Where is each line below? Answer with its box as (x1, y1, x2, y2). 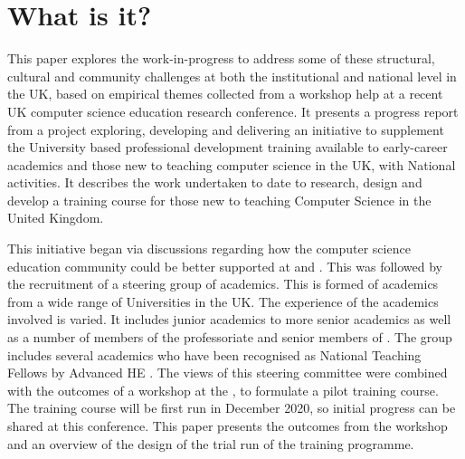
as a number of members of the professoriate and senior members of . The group (7, 328, 452, 347)
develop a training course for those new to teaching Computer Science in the (7, 190, 432, 209)
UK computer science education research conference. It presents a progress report (7, 101, 459, 120)
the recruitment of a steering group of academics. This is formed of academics (7, 274, 439, 293)
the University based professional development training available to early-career (7, 138, 448, 157)
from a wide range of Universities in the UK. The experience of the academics (7, 292, 439, 311)
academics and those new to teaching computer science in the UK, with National (7, 155, 456, 174)
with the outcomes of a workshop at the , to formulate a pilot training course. (7, 380, 439, 399)
